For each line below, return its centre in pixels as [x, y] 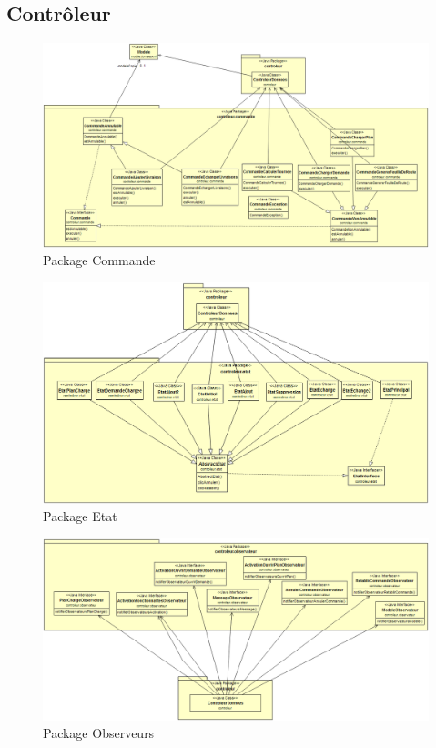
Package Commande [99, 260]
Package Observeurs [99, 733]
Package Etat [80, 516]
